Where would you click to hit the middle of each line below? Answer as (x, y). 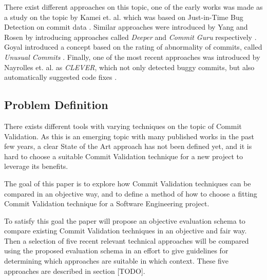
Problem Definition (56, 105)
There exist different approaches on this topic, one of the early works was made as (133, 7)
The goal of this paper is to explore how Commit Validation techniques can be (128, 183)
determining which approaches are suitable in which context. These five (117, 261)
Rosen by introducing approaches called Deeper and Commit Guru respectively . (130, 37)
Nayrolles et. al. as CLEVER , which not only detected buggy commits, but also (129, 67)
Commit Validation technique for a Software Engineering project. (107, 203)
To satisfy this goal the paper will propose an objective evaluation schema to (125, 220)
